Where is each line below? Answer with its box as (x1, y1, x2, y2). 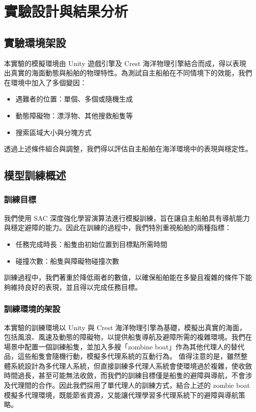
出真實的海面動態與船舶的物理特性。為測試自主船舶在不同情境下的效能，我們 (4, 68, 252, 78)
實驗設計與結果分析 (4, 1, 128, 21)
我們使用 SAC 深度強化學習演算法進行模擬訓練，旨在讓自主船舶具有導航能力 (4, 212, 250, 223)
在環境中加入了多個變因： (4, 77, 87, 87)
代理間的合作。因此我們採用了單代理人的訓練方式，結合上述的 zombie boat (10, 380, 250, 390)
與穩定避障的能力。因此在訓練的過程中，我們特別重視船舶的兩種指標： (4, 222, 231, 233)
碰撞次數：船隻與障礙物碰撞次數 (15, 255, 119, 266)
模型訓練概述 (4, 168, 66, 183)
